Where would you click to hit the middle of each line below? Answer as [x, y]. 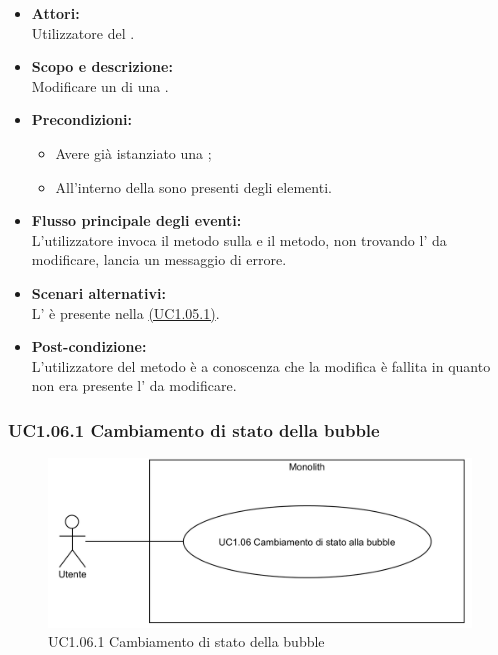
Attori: [55, 13]
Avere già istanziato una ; [133, 152]
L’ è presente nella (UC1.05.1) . [125, 312]
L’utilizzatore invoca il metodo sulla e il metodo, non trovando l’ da [239, 239]
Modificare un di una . [100, 85]
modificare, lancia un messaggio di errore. [159, 259]
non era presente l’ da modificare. [134, 385]
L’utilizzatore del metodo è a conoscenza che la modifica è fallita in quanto [261, 365]
